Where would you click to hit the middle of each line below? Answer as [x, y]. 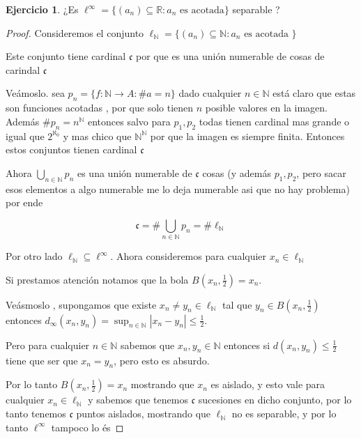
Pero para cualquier [48, 345]
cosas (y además [237, 172]
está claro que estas [314, 93]
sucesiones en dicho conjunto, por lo [275, 400]
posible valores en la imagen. [266, 108]
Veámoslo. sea [35, 93]
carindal [23, 69]
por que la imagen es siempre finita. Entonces [247, 136]
